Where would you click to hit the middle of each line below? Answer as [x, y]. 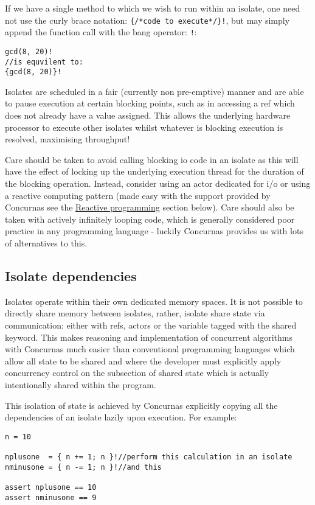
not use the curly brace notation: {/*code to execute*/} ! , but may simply [147, 20]
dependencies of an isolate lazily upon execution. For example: [121, 417]
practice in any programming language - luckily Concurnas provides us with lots [154, 231]
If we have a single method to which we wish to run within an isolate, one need [153, 8]
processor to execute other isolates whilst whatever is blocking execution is [144, 127]
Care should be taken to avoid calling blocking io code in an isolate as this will [152, 159]
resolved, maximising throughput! [67, 139]
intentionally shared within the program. [81, 384]
